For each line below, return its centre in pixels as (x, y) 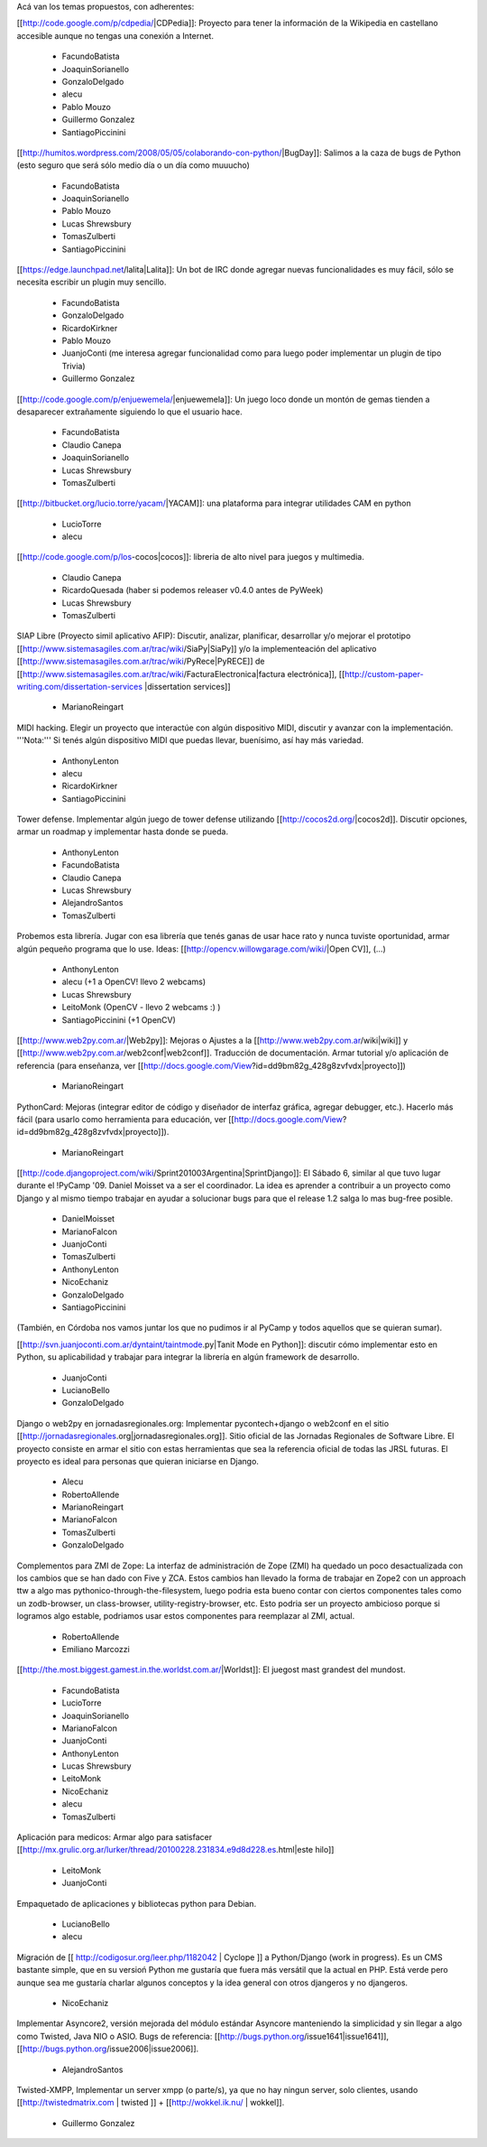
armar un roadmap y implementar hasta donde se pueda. (123, 832)
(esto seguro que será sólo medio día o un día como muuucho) (133, 165)
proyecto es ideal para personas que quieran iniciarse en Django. (138, 1461)
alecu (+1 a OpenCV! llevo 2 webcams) (134, 982)
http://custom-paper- (384, 674)
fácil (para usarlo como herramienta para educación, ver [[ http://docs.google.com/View (179, 1119)
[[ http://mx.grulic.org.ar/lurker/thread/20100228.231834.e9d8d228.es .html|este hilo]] (175, 1850)
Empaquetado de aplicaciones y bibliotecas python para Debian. (137, 1903)
